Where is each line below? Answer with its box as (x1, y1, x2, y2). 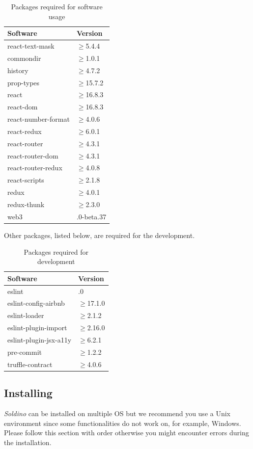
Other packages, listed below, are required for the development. (4, 230, 195, 240)
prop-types (7, 77, 40, 87)
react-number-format (7, 114, 70, 124)
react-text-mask (7, 41, 55, 51)
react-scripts (7, 175, 44, 185)
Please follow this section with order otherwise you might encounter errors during (4, 427, 249, 438)
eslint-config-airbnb (7, 298, 65, 308)
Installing (4, 385, 53, 400)
